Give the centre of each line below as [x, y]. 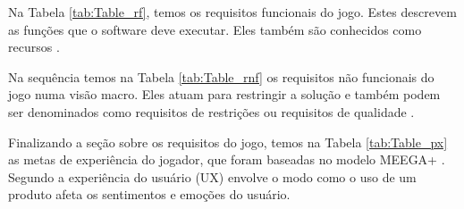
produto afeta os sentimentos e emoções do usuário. [149, 194]
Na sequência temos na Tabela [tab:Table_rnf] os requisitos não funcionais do [221, 76]
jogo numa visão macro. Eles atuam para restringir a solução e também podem [224, 94]
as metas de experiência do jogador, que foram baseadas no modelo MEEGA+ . [227, 159]
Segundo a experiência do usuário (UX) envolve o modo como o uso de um [212, 176]
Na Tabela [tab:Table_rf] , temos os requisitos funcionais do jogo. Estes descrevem [232, 12]
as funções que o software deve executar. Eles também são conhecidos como [215, 29]
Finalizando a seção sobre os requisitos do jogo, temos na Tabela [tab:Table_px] [228, 142]
